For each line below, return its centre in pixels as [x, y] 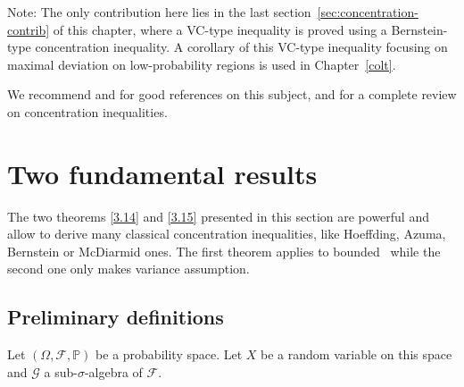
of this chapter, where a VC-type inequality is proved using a [220, 29]
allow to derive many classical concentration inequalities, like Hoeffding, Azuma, [227, 234]
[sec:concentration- [368, 12]
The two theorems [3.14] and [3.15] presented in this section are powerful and [218, 216]
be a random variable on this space [356, 354]
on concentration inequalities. [87, 111]
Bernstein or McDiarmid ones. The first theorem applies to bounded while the [224, 251]
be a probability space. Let [169, 354]
